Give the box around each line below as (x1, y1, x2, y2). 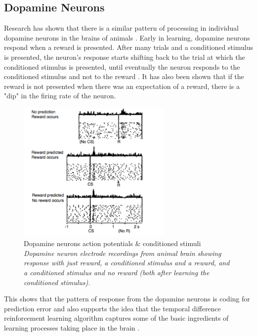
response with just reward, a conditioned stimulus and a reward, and (24, 257, 230, 268)
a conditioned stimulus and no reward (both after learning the (24, 267, 210, 278)
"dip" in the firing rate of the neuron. (4, 90, 116, 101)
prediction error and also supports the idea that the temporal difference (4, 303, 221, 313)
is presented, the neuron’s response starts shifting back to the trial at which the (4, 51, 245, 62)
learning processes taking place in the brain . (4, 323, 140, 333)
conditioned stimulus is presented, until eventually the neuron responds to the (4, 61, 240, 72)
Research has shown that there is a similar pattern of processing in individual (4, 23, 239, 33)
